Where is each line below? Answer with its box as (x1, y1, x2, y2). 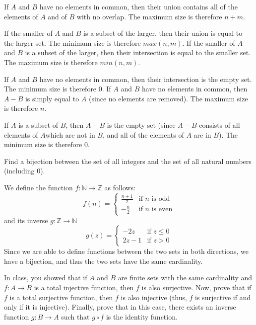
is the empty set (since (107, 119, 176, 130)
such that (61, 311, 90, 322)
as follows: (104, 182, 135, 192)
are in (193, 129, 211, 140)
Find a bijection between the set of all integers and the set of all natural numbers (4, 156, 252, 166)
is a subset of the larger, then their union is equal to (83, 28, 243, 38)
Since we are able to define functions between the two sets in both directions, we (4, 246, 249, 256)
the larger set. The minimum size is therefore (4, 37, 141, 48)
